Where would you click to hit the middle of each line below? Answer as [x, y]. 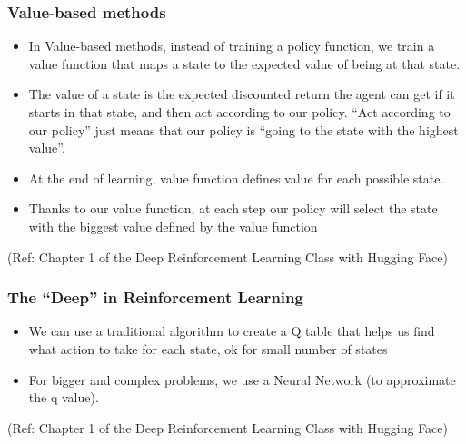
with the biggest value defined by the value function [173, 226]
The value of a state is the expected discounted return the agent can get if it [242, 94]
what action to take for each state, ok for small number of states [208, 348]
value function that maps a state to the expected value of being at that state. [244, 63]
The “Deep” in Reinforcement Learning [155, 297]
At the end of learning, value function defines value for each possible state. [236, 178]
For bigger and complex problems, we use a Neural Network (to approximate [242, 379]
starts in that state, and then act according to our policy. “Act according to [239, 112]
